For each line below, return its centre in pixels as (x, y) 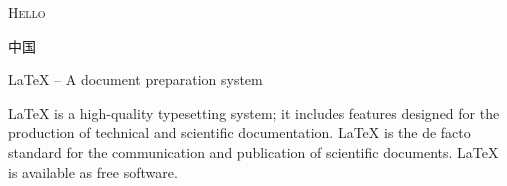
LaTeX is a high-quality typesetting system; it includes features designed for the (254, 112)
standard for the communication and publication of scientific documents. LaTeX (253, 151)
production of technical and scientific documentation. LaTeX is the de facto (239, 132)
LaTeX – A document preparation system (135, 79)
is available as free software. (93, 171)
